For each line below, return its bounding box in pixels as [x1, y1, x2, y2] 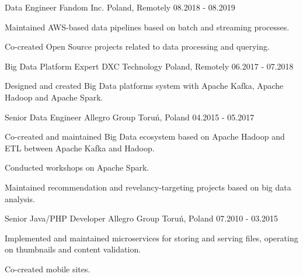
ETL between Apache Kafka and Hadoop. [5, 141, 155, 154]
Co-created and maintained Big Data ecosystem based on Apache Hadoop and [5, 130, 285, 143]
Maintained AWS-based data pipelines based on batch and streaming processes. [5, 20, 290, 33]
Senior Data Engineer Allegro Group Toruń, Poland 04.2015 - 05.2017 [5, 110, 255, 123]
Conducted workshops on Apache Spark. [5, 161, 149, 174]
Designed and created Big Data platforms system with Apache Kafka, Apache [5, 79, 284, 92]
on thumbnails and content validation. [5, 243, 141, 255]
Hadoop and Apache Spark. [5, 91, 103, 103]
